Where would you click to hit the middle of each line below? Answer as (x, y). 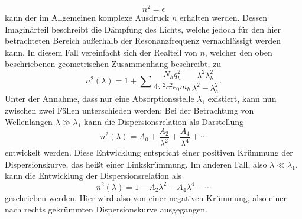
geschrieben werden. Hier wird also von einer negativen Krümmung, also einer (146, 197)
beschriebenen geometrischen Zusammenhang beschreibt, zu (113, 64)
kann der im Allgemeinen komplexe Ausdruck (87, 17)
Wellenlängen (29, 122)
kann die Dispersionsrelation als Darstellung (164, 122)
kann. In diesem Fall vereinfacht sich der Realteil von (101, 52)
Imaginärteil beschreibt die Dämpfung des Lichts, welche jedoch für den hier (143, 29)
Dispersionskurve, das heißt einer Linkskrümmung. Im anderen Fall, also (136, 164)
